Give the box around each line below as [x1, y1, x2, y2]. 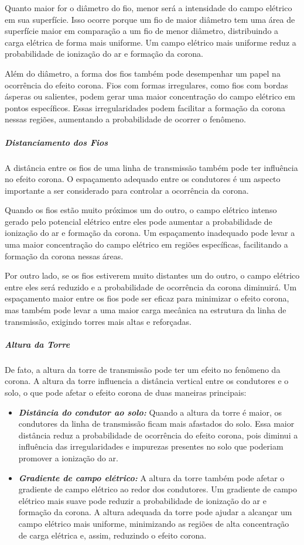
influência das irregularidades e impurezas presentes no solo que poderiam [18, 440, 283, 453]
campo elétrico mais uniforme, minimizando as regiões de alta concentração [18, 517, 289, 529]
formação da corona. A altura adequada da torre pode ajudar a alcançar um [18, 506, 292, 518]
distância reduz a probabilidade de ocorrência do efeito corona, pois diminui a [18, 429, 298, 441]
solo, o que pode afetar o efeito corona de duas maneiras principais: [5, 386, 247, 398]
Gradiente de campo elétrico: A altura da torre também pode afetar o [18, 471, 285, 484]
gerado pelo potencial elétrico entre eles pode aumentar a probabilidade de [5, 215, 272, 227]
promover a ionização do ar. [18, 451, 118, 464]
